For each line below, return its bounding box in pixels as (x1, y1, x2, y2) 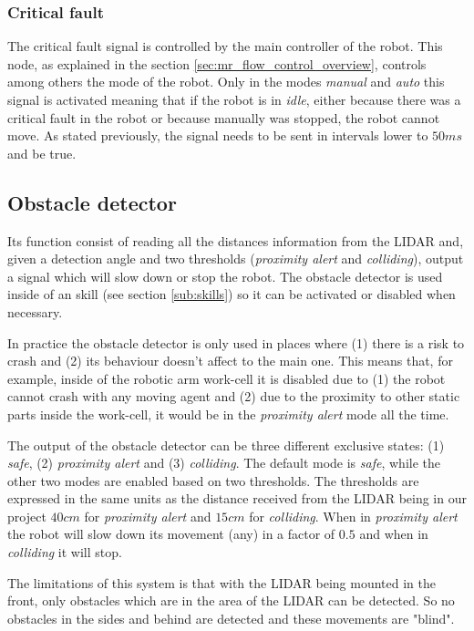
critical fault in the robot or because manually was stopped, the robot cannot (7, 108, 440, 127)
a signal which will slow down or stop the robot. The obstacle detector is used (7, 266, 443, 285)
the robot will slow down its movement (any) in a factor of (7, 524, 335, 543)
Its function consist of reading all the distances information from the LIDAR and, (7, 231, 464, 250)
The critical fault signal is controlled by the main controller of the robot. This (7, 36, 443, 56)
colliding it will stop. (7, 543, 122, 562)
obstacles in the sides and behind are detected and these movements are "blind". (7, 608, 455, 627)
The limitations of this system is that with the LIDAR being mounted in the (7, 573, 436, 592)
